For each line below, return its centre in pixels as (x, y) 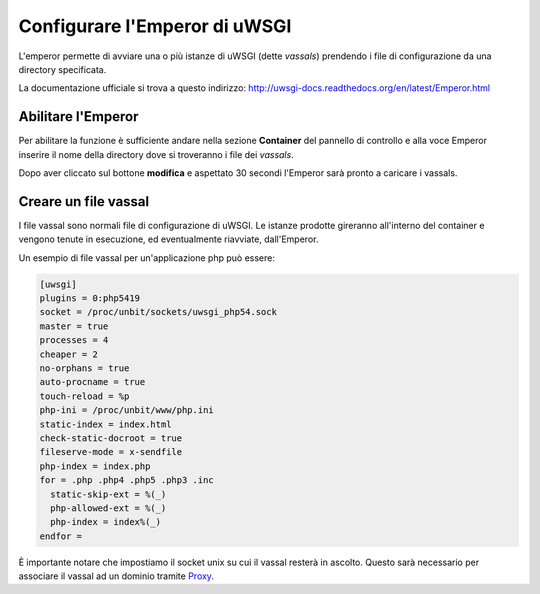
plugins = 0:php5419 (89, 298)
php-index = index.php (95, 466)
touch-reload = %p (84, 396)
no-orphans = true (84, 368)
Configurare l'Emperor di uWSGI (155, 26)
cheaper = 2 (69, 354)
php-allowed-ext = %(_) (108, 508)
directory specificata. (62, 69)
